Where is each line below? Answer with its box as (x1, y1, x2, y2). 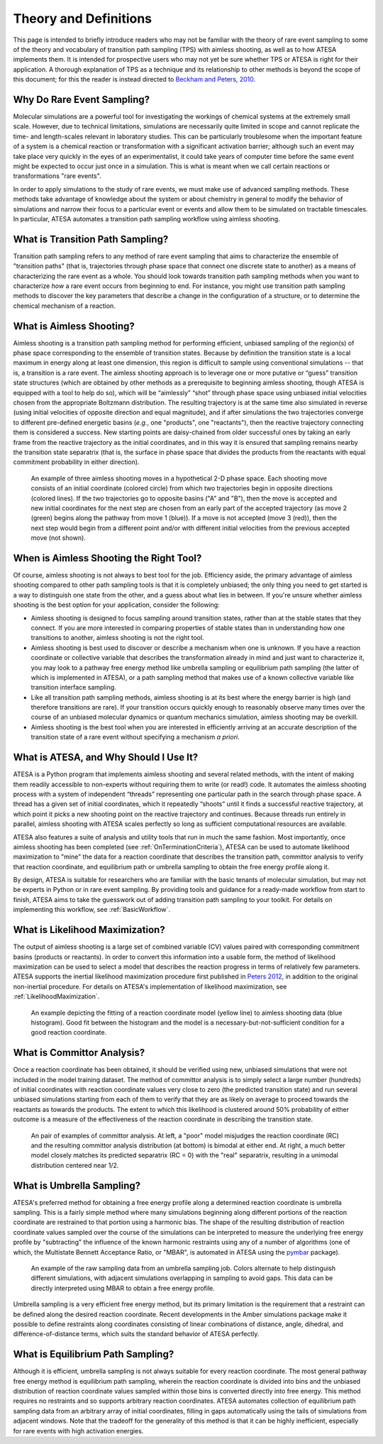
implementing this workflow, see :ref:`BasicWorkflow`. (13, 905, 170, 914)
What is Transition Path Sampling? (13, 233, 169, 245)
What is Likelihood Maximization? (13, 924, 166, 936)
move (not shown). (30, 534, 87, 542)
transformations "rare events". (13, 172, 102, 180)
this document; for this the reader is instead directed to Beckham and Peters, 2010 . (13, 75, 256, 84)
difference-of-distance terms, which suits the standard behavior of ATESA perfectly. (13, 1330, 260, 1338)
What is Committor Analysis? (13, 1047, 145, 1059)
